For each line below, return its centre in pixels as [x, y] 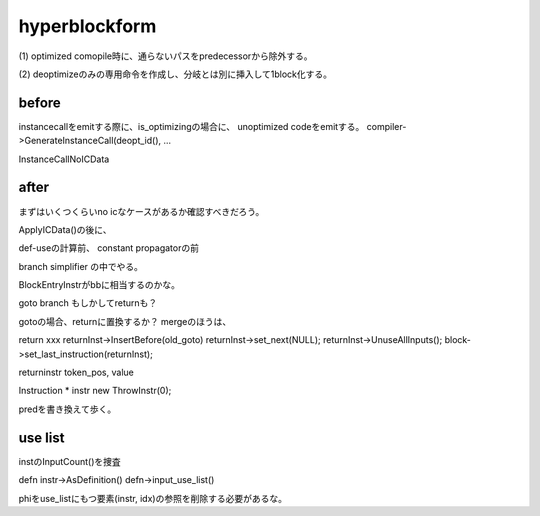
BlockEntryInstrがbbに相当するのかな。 [99, 285]
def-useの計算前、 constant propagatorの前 [109, 248]
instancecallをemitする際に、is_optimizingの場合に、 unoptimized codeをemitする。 [191, 126]
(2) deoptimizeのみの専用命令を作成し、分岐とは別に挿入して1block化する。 [175, 74]
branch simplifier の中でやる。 [81, 266]
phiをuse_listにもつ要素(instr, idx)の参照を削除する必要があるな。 [152, 498]
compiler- [386, 126]
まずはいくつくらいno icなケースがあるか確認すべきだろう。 [141, 211]
